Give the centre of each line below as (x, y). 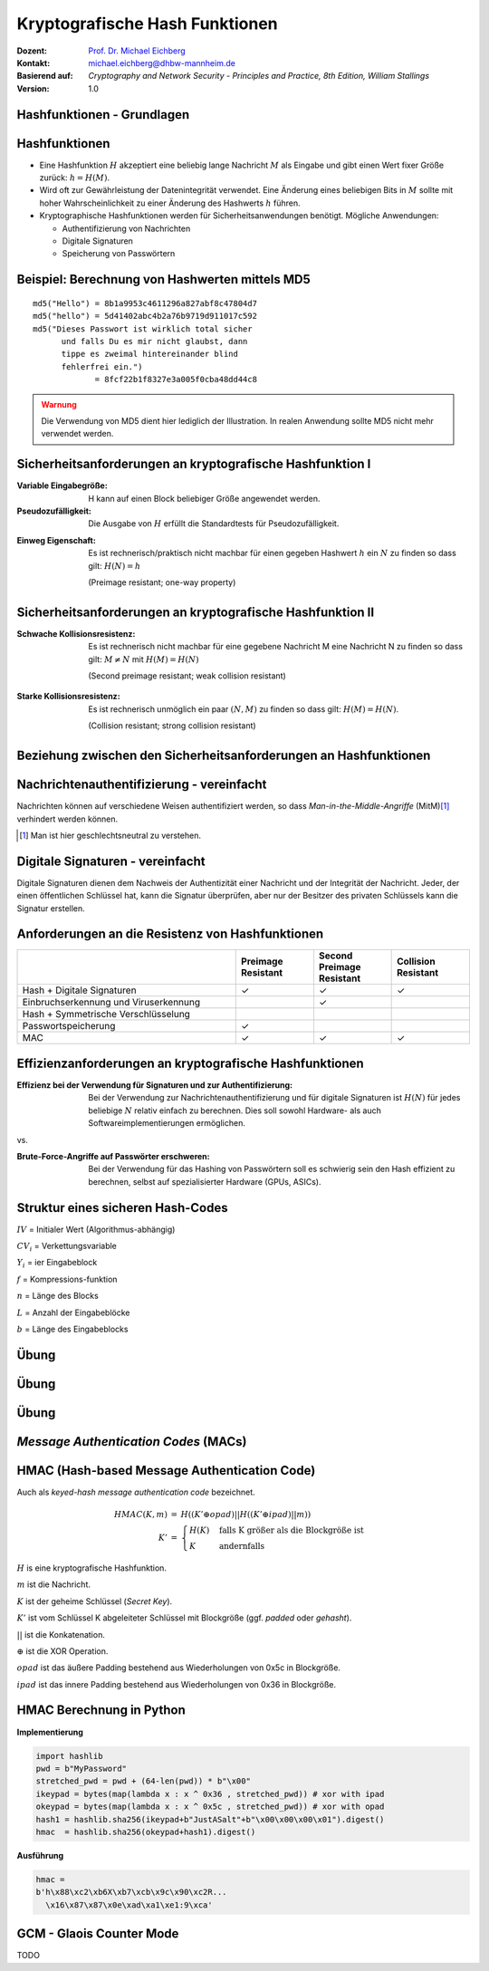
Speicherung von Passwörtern (119, 254)
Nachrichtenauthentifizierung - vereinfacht (142, 785)
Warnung (59, 404)
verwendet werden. (77, 434)
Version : (33, 88)
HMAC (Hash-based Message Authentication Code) (166, 1471)
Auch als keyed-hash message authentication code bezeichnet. (136, 1492)
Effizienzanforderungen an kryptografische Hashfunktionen (190, 1063)
